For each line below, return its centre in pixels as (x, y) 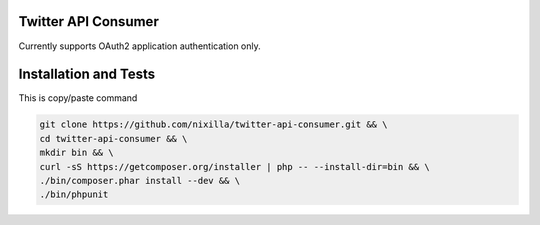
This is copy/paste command (78, 98)
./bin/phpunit (74, 194)
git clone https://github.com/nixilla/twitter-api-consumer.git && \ (213, 124)
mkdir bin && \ (76, 153)
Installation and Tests (87, 74)
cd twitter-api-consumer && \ (113, 138)
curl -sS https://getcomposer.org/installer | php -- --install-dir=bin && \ (234, 166)
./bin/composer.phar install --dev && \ (139, 180)
